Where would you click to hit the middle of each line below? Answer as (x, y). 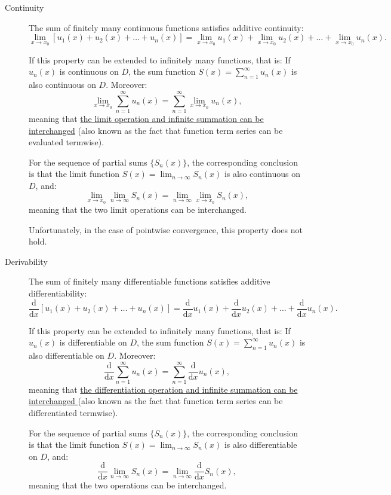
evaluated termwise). (67, 142)
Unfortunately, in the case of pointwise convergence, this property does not (166, 229)
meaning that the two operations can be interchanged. (128, 485)
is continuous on (89, 71)
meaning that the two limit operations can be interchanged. (138, 210)
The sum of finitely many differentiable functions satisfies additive (150, 281)
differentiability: (58, 293)
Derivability (26, 261)
